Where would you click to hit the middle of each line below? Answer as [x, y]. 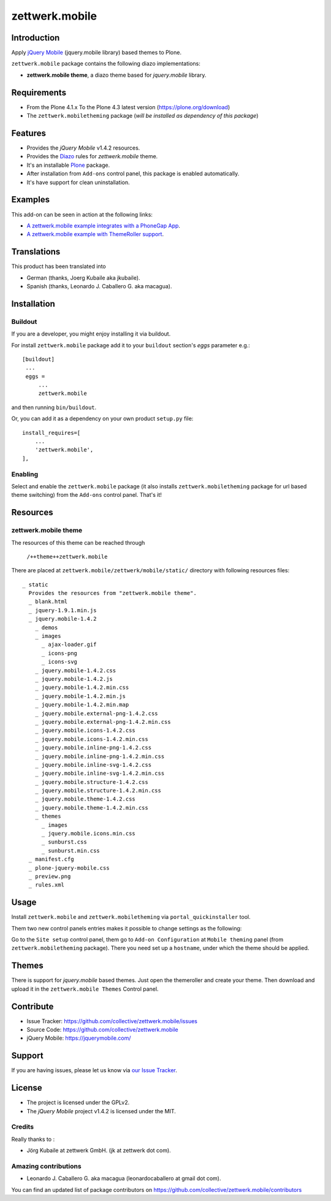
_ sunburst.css [64, 842]
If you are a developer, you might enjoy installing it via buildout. [91, 334]
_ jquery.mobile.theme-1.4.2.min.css [91, 808]
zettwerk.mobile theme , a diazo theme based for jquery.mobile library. [116, 75]
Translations [36, 252]
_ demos [46, 627]
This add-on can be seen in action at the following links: [82, 214]
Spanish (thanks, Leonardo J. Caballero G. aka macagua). [99, 286]
